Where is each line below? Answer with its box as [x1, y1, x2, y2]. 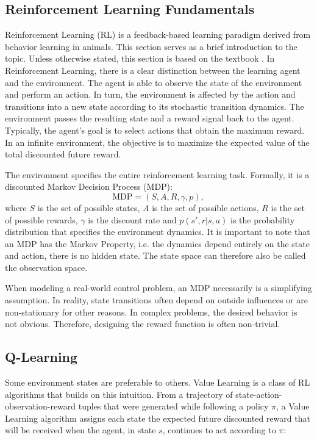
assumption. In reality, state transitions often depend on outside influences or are [5, 294, 308, 306]
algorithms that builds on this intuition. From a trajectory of [5, 388, 233, 400]
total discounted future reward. [5, 148, 121, 160]
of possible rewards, [5, 213, 78, 226]
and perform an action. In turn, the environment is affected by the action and [5, 88, 296, 101]
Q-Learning [5, 347, 78, 366]
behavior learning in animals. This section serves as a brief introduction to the [5, 40, 297, 52]
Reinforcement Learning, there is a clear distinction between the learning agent [5, 63, 301, 76]
